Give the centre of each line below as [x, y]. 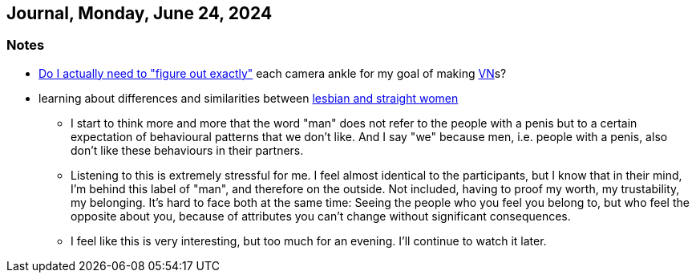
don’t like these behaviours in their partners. [187, 150]
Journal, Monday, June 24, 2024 [140, 13]
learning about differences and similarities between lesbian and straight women [249, 98]
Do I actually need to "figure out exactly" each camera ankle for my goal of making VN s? [273, 73]
